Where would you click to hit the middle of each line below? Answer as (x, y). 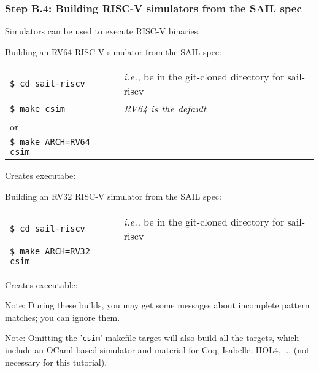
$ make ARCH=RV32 (50, 251)
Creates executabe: (40, 175)
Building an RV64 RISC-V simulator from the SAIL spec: (113, 51)
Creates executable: (41, 284)
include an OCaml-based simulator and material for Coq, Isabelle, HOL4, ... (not (157, 350)
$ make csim (38, 108)
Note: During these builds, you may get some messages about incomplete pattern (157, 305)
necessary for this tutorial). (56, 362)
